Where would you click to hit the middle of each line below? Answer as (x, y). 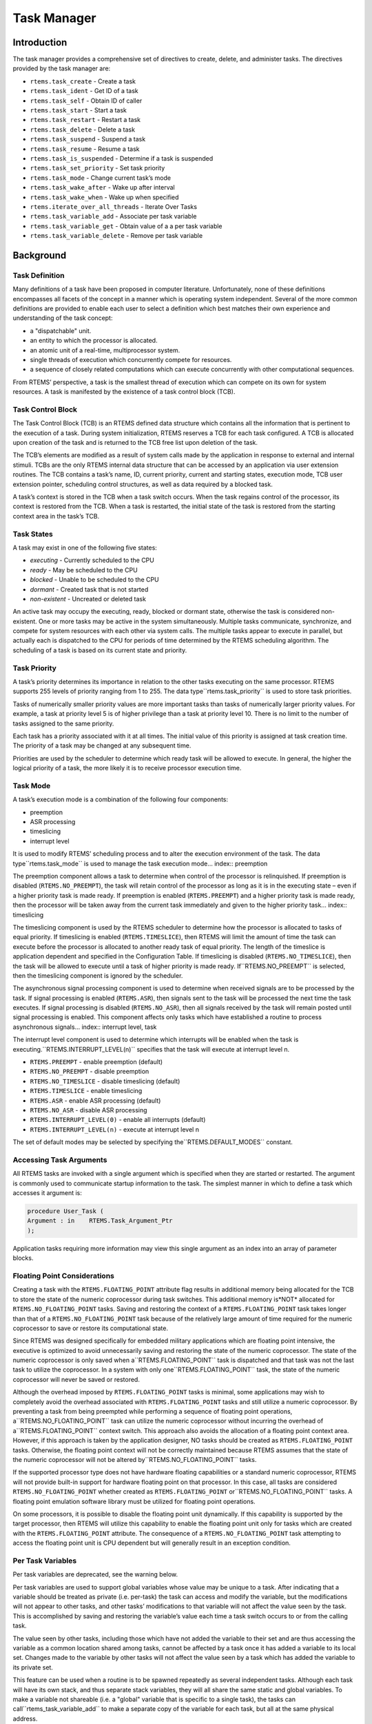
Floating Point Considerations (64, 1276)
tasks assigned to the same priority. (63, 723)
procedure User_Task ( (65, 1211)
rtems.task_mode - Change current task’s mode (101, 178)
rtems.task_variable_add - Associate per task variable (113, 217)
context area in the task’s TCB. (56, 516)
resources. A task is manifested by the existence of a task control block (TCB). (124, 392)
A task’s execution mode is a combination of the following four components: (121, 799)
